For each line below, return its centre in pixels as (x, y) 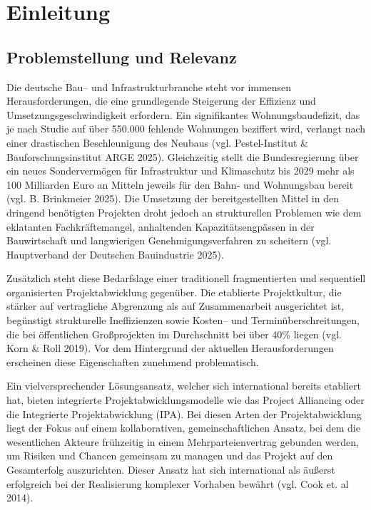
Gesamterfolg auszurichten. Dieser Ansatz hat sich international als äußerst (171, 470)
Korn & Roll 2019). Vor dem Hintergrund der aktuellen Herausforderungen (170, 348)
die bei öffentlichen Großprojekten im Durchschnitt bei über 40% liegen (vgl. (174, 334)
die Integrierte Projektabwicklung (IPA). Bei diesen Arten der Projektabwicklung (184, 413)
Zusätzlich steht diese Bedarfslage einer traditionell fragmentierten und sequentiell (186, 278)
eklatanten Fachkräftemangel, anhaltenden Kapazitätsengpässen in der (161, 226)
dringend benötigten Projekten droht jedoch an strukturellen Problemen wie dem (184, 212)
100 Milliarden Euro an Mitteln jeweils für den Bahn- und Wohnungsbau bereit (180, 184)
